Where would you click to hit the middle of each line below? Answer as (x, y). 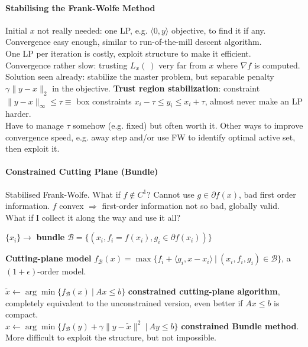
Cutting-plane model (48, 258)
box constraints (104, 101)
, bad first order (267, 194)
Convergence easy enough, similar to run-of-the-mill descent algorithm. (134, 42)
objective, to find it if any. (218, 30)
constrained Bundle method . (240, 325)
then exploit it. (33, 148)
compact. (22, 314)
